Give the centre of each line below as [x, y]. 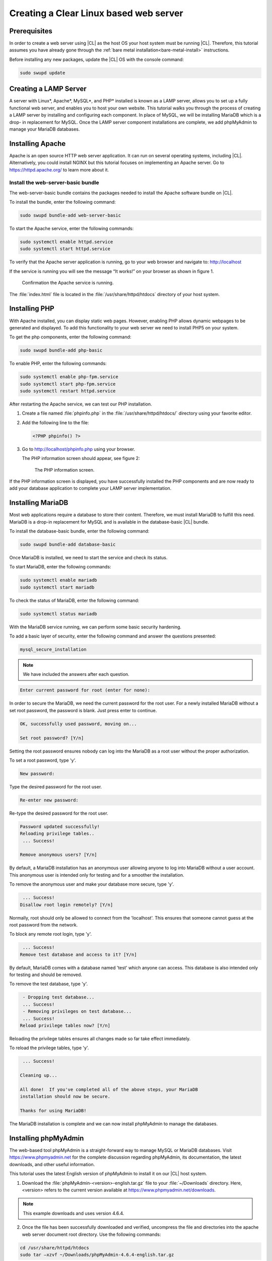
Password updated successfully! [60, 826]
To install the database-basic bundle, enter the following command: [79, 531]
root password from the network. [44, 925]
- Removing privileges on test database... [77, 1012]
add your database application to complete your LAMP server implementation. [90, 488]
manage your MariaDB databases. [45, 129]
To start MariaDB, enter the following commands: [60, 567]
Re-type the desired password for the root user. [59, 813]
